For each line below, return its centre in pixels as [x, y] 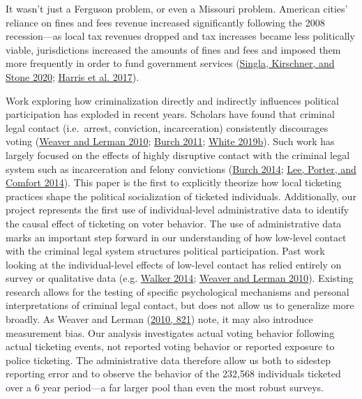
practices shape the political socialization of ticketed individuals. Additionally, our [181, 196]
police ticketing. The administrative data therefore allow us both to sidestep [168, 360]
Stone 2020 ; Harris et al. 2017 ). [73, 76]
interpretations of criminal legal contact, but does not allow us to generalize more [180, 305]
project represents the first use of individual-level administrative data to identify [178, 210]
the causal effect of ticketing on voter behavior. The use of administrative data [174, 223]
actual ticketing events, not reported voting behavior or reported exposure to [170, 346]
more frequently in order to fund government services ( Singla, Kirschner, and [170, 63]
